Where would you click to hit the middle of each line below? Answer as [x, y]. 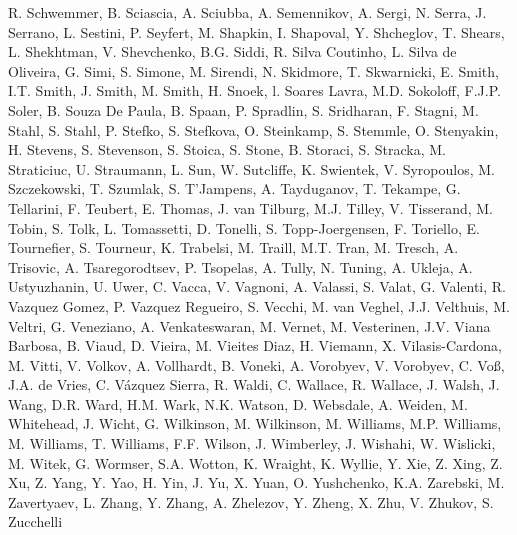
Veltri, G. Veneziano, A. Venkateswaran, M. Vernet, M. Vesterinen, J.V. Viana [249, 325]
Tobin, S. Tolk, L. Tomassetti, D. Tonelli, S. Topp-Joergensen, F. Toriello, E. [244, 227]
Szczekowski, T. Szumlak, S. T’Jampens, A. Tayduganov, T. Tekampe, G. [234, 188]
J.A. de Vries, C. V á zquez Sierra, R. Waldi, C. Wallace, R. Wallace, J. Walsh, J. [254, 384]
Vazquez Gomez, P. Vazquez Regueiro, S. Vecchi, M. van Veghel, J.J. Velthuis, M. [259, 305]
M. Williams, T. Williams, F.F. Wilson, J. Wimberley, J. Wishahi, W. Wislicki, [252, 443]
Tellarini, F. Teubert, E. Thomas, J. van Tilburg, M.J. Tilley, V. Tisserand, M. [250, 207]
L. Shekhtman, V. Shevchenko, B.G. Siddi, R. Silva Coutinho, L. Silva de [232, 51]
